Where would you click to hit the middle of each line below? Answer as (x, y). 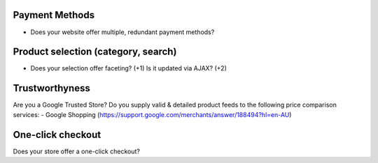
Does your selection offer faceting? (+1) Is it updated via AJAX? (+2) (128, 68)
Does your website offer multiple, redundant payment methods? (122, 32)
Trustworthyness (51, 88)
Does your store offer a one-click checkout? (76, 151)
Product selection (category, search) (95, 52)
